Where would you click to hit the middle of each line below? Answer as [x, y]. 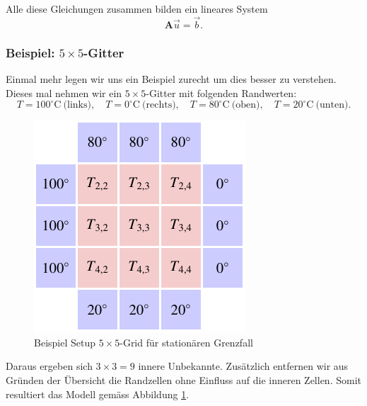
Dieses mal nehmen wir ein [64, 92]
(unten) [332, 105]
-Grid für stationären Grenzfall [186, 342]
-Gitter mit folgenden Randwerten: [221, 92]
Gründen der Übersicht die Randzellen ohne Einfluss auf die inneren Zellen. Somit [183, 380]
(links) [77, 105]
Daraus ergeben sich [49, 366]
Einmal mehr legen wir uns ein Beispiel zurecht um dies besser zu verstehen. [171, 79]
